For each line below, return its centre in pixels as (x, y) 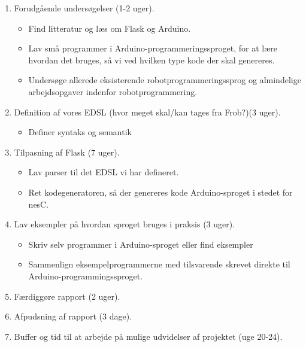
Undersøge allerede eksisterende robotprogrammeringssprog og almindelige (165, 80)
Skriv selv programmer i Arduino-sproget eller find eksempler (141, 244)
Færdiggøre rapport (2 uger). (67, 296)
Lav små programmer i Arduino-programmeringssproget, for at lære (153, 48)
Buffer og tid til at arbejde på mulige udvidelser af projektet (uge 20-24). (148, 336)
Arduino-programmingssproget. (86, 276)
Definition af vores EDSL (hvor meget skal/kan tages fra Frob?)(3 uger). (147, 112)
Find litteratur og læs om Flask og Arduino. (110, 28)
